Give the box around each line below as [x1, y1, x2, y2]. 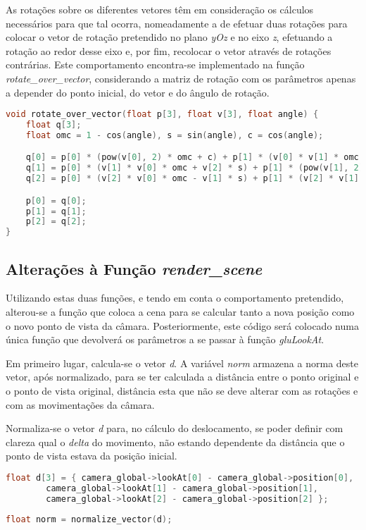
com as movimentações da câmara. [6, 397, 155, 412]
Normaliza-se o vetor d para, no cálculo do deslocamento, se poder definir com [6, 421, 343, 436]
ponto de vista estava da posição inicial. [6, 448, 177, 463]
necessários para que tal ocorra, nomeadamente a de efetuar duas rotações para [6, 16, 348, 30]
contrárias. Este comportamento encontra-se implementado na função [6, 57, 305, 72]
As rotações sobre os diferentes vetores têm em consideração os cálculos [6, 2, 314, 16]
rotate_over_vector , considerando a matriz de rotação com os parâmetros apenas [6, 70, 356, 85]
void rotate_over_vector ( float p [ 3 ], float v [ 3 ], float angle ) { [6, 109, 319, 120]
